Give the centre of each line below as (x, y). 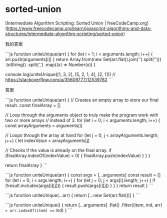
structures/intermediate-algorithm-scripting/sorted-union (64, 33)
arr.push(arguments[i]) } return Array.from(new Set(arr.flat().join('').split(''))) (83, 59)
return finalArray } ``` (26, 165)
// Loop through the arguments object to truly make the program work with (82, 115)
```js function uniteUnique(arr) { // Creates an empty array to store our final (82, 100)
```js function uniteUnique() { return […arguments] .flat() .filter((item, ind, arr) (84, 205)
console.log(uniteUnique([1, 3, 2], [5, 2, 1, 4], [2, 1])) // (60, 74)
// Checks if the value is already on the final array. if (58, 150)
